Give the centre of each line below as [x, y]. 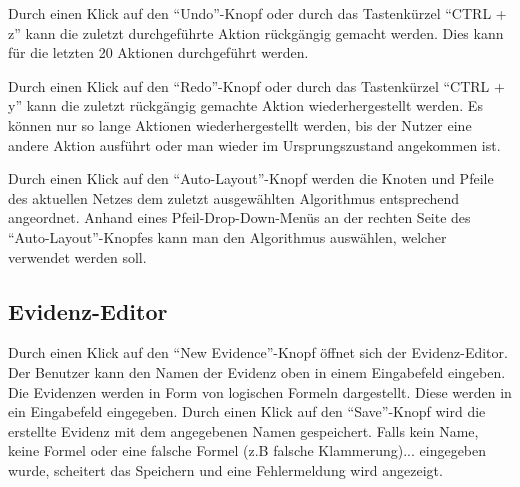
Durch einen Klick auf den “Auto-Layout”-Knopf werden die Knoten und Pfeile [251, 178]
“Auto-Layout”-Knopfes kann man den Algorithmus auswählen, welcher [227, 236]
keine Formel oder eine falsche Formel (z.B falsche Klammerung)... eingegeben [247, 450]
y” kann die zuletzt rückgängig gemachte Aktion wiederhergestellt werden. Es [245, 105]
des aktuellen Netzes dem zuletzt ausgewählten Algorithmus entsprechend [234, 197]
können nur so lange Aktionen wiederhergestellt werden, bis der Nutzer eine [240, 124]
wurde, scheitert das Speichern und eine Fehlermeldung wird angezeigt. [225, 469]
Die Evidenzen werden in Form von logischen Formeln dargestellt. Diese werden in [260, 391]
